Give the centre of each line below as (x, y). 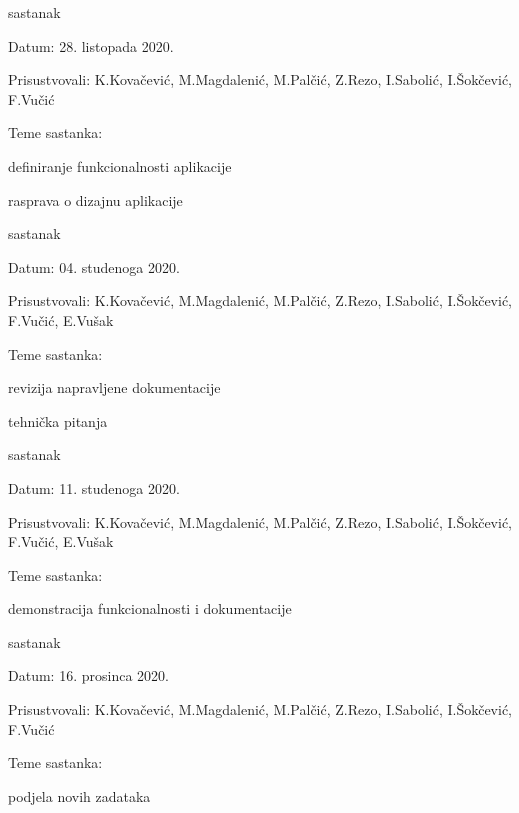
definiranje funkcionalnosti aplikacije (120, 165)
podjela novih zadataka (79, 795)
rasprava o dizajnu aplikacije (95, 199)
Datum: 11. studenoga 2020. (94, 487)
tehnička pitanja (58, 420)
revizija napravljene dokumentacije (114, 387)
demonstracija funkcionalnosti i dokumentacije (150, 608)
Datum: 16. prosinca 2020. (88, 675)
